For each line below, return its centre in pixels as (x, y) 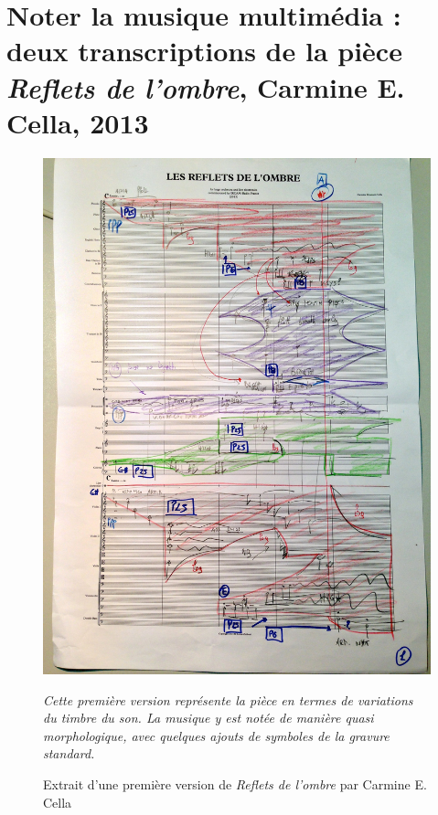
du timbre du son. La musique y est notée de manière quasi (208, 718)
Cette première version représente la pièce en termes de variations (228, 699)
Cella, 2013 (78, 122)
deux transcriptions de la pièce (204, 51)
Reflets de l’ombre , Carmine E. (206, 87)
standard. (69, 753)
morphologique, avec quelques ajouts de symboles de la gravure (216, 735)
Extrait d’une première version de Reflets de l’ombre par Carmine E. (235, 783)
